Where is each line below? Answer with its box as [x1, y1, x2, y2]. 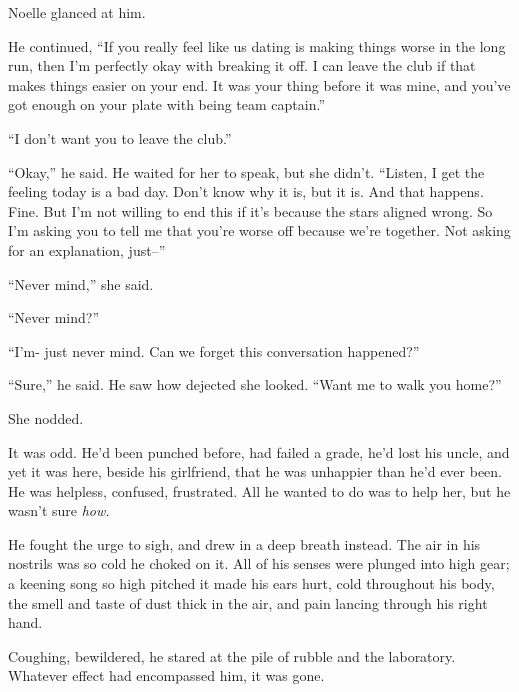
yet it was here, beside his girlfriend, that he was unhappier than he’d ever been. [8, 461, 503, 482]
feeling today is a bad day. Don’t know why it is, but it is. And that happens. [8, 181, 484, 202]
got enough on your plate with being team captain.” [8, 94, 326, 115]
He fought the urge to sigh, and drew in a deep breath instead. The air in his [8, 533, 481, 554]
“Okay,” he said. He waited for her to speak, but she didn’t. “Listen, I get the [8, 161, 485, 182]
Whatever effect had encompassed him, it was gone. [8, 665, 325, 686]
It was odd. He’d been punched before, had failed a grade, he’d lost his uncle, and [8, 441, 510, 462]
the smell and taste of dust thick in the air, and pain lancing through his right [8, 592, 488, 613]
